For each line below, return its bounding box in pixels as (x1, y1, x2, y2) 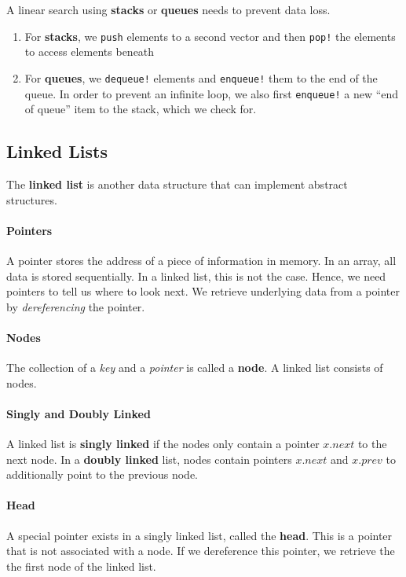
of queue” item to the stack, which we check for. (24, 101, 257, 117)
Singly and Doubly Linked (6, 405, 151, 421)
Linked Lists (6, 139, 108, 164)
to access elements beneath (24, 43, 155, 60)
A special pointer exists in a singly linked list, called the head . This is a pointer (6, 527, 393, 543)
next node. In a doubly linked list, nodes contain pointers (6, 450, 292, 467)
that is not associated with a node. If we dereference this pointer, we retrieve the (6, 542, 395, 559)
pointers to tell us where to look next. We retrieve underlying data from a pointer (6, 283, 400, 300)
